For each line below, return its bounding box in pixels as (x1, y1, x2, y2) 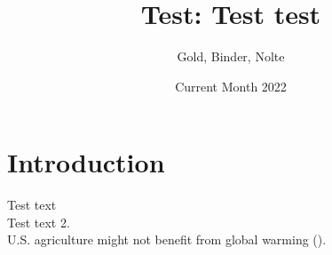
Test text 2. (7, 212, 70, 231)
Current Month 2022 (175, 76, 287, 95)
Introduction (7, 144, 165, 180)
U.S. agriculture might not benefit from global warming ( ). (7, 230, 327, 249)
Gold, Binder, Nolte (177, 47, 285, 66)
